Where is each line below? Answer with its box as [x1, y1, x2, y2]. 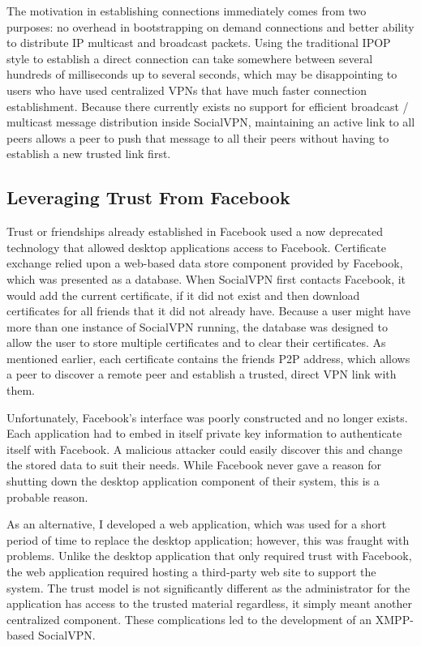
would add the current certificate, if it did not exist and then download [6, 286, 360, 303]
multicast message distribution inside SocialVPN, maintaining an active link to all [6, 113, 415, 130]
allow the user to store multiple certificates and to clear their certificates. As [6, 334, 386, 351]
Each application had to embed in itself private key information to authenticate [6, 425, 402, 442]
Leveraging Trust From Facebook [6, 185, 290, 210]
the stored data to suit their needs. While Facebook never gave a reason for [6, 456, 381, 473]
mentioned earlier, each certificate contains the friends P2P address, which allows [6, 349, 410, 366]
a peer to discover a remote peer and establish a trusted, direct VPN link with [6, 366, 397, 383]
